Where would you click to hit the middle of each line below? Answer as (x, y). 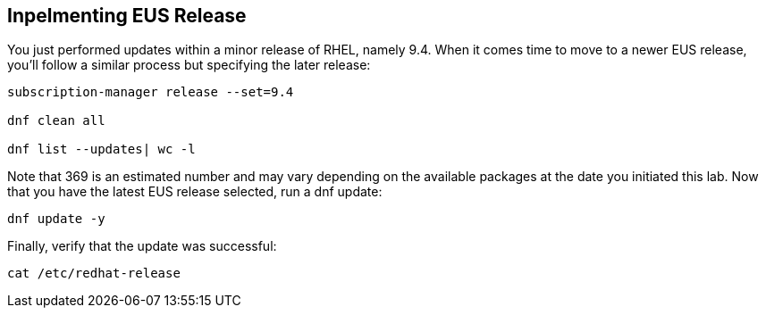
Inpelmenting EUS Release (127, 16)
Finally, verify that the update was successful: (142, 246)
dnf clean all (56, 121)
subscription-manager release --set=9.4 (151, 92)
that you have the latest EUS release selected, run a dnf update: (195, 192)
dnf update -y (56, 219)
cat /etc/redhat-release (94, 274)
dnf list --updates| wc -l (101, 149)
